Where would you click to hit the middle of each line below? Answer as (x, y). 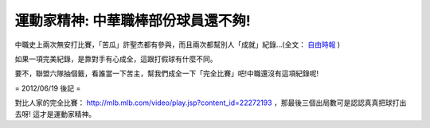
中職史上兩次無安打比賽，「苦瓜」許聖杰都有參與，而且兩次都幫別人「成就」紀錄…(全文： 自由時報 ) (178, 45)
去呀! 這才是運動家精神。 (55, 114)
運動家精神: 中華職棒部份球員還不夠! (133, 21)
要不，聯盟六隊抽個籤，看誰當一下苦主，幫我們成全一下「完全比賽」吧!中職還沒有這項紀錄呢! (167, 74)
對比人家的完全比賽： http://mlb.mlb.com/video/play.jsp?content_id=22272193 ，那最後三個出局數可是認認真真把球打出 (211, 103)
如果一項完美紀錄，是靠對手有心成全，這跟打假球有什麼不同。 (116, 59)
